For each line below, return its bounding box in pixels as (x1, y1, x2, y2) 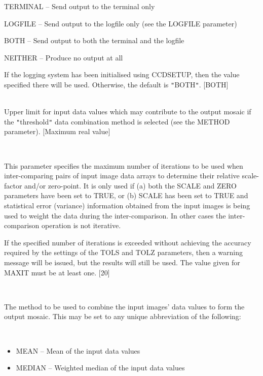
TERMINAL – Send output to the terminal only (4, 1, 155, 11)
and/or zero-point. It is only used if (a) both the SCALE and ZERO (24, 180, 237, 191)
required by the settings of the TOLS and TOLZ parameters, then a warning (4, 247, 243, 258)
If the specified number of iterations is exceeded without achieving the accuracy (4, 237, 251, 247)
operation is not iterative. (42, 220, 121, 231)
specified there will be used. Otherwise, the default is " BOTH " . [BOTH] (4, 79, 229, 89)
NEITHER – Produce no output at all (4, 52, 123, 62)
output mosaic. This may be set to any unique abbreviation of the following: (4, 311, 241, 322)
